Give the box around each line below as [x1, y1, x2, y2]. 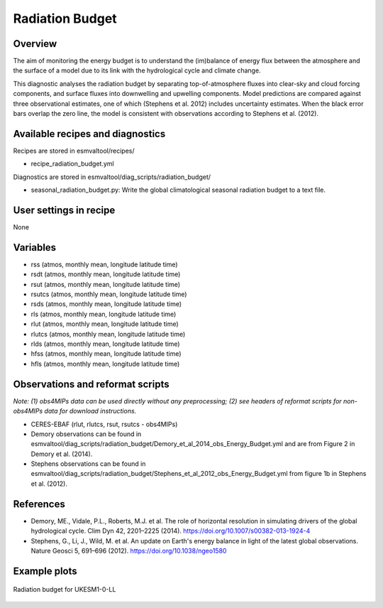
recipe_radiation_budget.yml [30, 160, 114, 168]
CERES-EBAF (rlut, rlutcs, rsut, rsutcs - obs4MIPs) [30, 420, 178, 428]
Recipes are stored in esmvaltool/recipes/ [13, 146, 135, 155]
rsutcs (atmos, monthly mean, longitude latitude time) [30, 290, 187, 298]
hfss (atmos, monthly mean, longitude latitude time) [30, 349, 182, 358]
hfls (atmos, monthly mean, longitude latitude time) [30, 359, 180, 368]
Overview [13, 38, 57, 50]
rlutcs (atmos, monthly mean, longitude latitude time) [30, 330, 186, 338]
